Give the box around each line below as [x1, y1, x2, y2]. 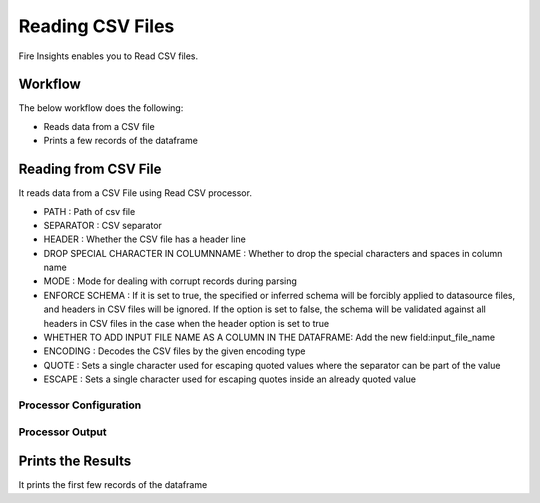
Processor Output [18, 425, 107, 439]
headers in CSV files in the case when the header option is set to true [43, 317, 330, 329]
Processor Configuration [18, 398, 142, 412]
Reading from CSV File [18, 161, 162, 178]
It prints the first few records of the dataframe [18, 479, 208, 491]
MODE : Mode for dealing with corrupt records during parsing [43, 275, 297, 287]
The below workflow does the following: [18, 102, 184, 114]
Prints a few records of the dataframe [43, 135, 199, 147]
